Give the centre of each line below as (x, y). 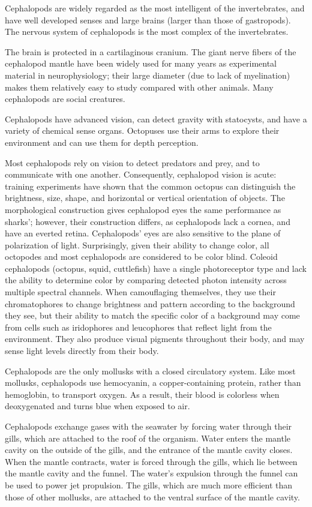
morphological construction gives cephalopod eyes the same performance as (143, 209)
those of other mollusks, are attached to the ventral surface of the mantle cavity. (152, 496)
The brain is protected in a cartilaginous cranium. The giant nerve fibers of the (151, 51)
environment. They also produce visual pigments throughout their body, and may (155, 339)
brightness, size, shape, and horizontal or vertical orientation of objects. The (145, 198)
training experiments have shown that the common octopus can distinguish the (150, 186)
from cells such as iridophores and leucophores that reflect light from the (138, 327)
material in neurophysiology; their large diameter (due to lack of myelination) (148, 75)
